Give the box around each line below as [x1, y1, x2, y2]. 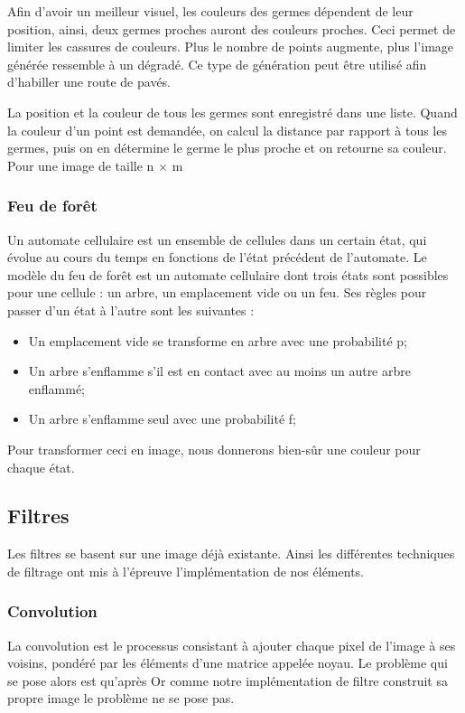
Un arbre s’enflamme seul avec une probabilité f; [28, 409, 297, 428]
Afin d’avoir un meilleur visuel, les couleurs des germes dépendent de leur [7, 2, 414, 20]
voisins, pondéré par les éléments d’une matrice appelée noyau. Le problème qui [7, 653, 448, 672]
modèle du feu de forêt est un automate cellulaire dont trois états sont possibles [7, 265, 449, 284]
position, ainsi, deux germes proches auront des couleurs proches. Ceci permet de [7, 19, 456, 38]
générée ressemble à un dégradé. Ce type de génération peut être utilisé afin [7, 54, 427, 73]
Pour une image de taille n [7, 155, 154, 174]
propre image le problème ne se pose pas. [7, 689, 235, 708]
